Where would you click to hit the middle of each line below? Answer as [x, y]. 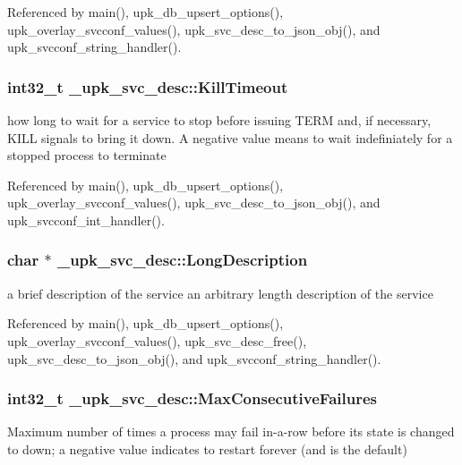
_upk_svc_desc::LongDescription [182, 260]
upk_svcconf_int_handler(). [86, 220]
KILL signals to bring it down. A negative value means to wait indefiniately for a [230, 137]
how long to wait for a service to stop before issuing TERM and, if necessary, [219, 120]
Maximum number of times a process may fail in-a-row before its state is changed [231, 431]
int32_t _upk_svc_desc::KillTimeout [148, 86]
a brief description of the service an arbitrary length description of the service [220, 293]
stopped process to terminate [87, 155]
